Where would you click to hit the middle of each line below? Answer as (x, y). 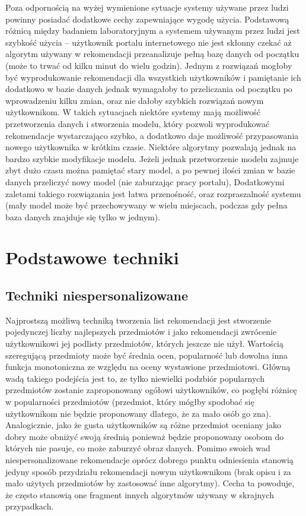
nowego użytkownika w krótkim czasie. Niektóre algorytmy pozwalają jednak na (151, 147)
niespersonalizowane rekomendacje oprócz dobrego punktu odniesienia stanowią (149, 459)
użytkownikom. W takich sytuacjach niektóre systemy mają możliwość (133, 112)
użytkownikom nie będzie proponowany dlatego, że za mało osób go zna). (138, 413)
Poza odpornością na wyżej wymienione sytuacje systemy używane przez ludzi (147, 7)
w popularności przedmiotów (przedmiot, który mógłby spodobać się (130, 402)
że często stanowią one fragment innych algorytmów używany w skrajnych (140, 494)
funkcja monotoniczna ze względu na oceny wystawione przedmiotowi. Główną (148, 367)
